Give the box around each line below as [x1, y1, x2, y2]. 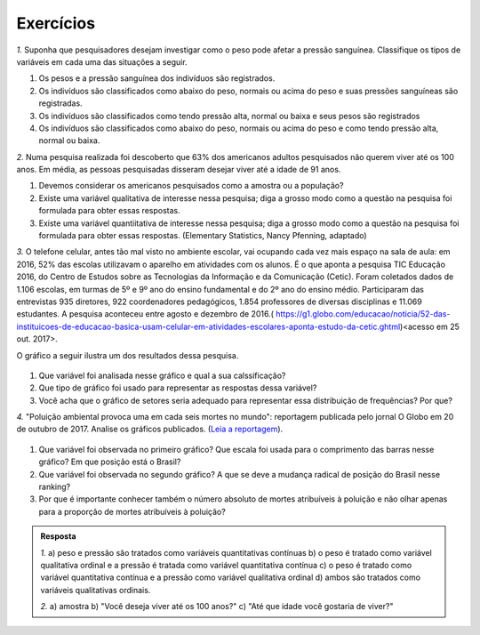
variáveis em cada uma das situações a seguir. [16, 56, 188, 67]
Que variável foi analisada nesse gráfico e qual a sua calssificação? [38, 370, 286, 381]
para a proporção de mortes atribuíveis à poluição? [38, 506, 226, 517]
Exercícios [16, 13, 96, 33]
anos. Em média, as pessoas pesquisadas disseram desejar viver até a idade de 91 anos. [16, 165, 341, 175]
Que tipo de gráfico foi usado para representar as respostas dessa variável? [38, 382, 317, 393]
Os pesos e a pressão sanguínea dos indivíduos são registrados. [38, 73, 276, 84]
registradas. [38, 98, 84, 109]
